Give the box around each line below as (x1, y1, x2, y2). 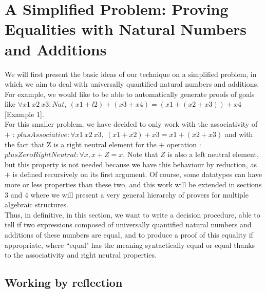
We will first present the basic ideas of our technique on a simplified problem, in (5, 68, 257, 79)
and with (224, 129, 253, 140)
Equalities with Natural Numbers (5, 18, 246, 40)
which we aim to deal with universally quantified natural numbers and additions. (5, 79, 259, 89)
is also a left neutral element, (167, 149, 259, 160)
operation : (166, 139, 201, 149)
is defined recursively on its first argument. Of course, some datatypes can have (12, 169, 262, 180)
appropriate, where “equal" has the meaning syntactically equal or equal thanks (5, 239, 255, 250)
